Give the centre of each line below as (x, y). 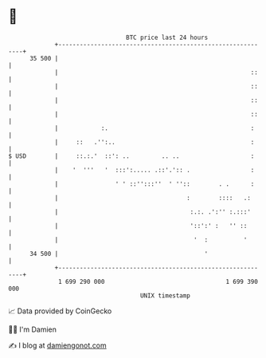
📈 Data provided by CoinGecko (60, 311)
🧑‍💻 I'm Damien (33, 329)
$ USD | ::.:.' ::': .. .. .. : (131, 156)
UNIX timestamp (165, 295)
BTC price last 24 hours (167, 37)
